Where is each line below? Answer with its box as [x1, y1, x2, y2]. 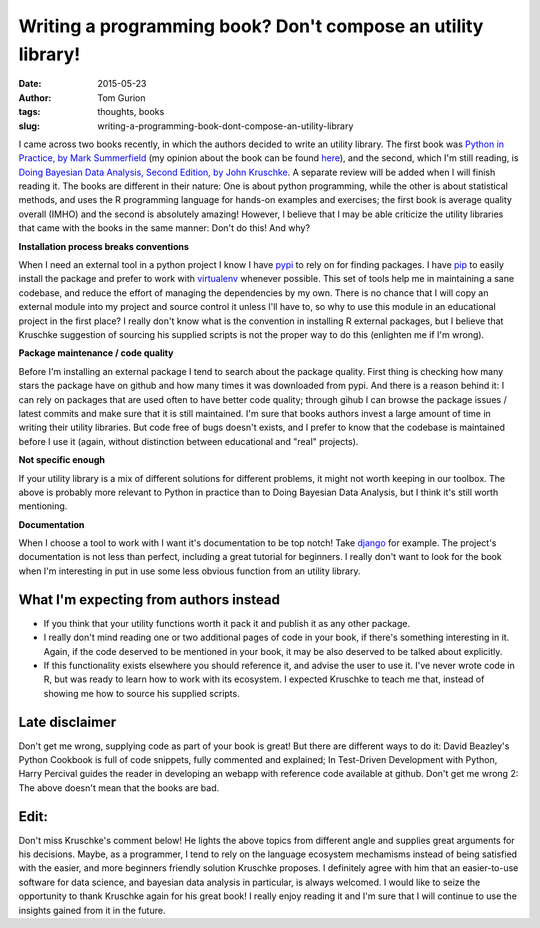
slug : [18, 120, 40, 132]
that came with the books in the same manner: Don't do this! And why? [18, 222, 310, 234]
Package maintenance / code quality [18, 347, 174, 359]
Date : [18, 78, 42, 90]
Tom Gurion [97, 91, 146, 104]
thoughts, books [97, 106, 165, 118]
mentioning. [18, 500, 68, 512]
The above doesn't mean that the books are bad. [18, 781, 220, 794]
